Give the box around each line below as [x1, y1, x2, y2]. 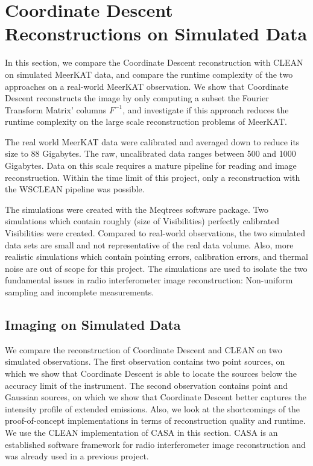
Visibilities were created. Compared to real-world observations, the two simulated [5, 227, 305, 239]
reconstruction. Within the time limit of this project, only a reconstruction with [5, 171, 300, 183]
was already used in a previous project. [5, 450, 149, 462]
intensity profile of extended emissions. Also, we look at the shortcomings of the [5, 402, 300, 415]
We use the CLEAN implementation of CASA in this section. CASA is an [5, 426, 278, 438]
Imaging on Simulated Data [5, 315, 181, 333]
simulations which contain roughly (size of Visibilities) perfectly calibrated [5, 215, 280, 227]
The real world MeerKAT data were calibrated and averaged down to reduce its [5, 135, 300, 148]
